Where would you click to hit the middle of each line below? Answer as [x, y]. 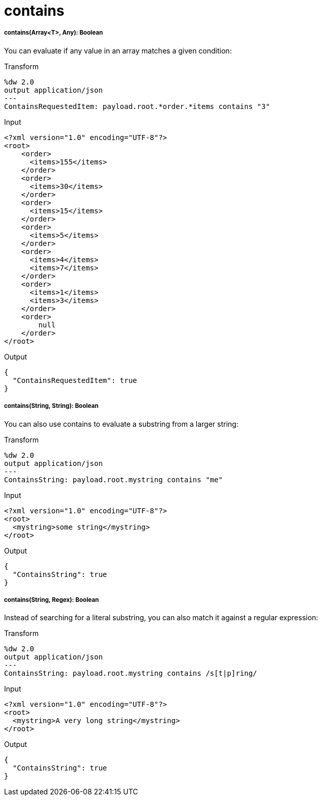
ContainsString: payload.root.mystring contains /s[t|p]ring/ [131, 673]
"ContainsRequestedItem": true [75, 380]
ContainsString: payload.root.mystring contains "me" [113, 479]
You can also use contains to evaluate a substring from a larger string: [121, 424]
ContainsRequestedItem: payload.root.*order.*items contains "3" [137, 106]
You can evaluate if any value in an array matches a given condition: [118, 50]
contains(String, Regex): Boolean [52, 600]
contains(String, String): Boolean [51, 406]
